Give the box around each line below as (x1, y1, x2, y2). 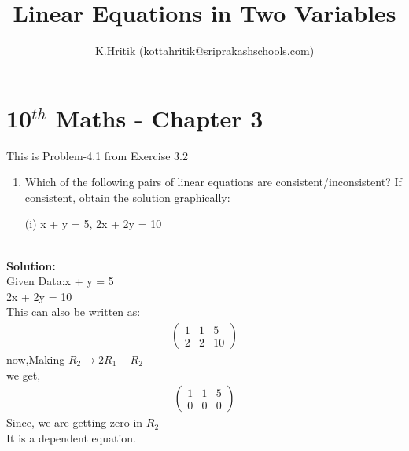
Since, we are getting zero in (6, 414, 143, 431)
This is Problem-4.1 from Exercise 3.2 (6, 147, 188, 163)
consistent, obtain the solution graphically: (24, 189, 230, 205)
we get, (6, 366, 41, 383)
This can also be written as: (6, 303, 141, 320)
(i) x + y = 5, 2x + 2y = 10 (24, 215, 162, 232)
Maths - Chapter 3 (55, 101, 263, 134)
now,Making (6, 351, 65, 368)
